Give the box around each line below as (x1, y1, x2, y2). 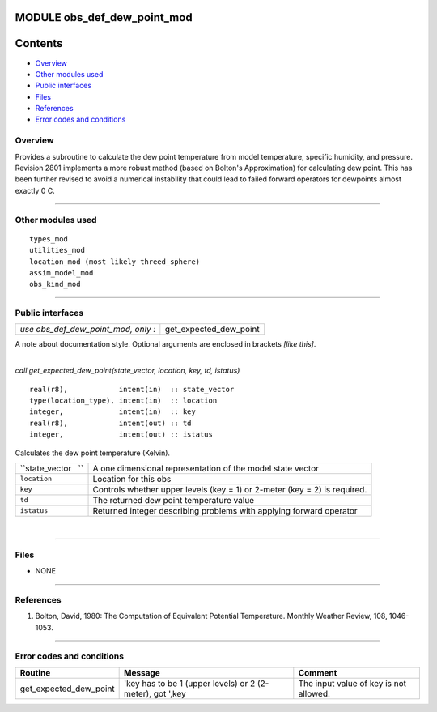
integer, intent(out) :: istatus (29, 430, 214, 439)
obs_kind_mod (29, 279, 81, 289)
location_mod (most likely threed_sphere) (29, 257, 201, 266)
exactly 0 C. (15, 185, 56, 195)
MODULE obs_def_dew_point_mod (15, 11, 193, 24)
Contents (15, 36, 63, 50)
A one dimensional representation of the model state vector (92, 463, 320, 474)
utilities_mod (29, 245, 85, 255)
